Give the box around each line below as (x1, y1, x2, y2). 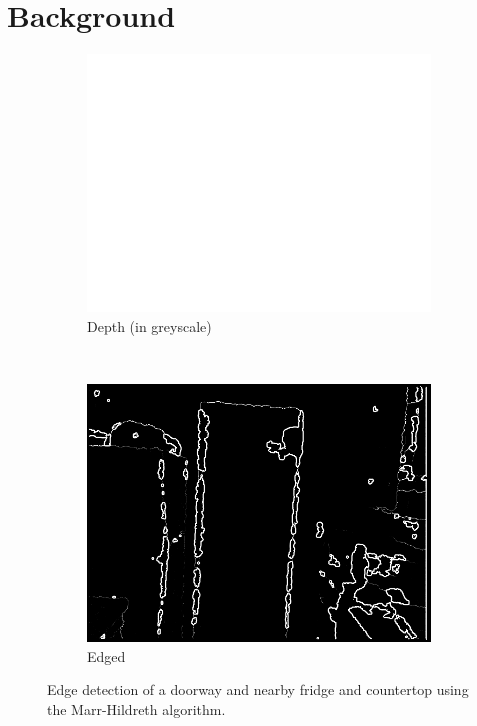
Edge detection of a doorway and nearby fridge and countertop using (47, 679, 469, 700)
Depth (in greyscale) (87, 315, 212, 336)
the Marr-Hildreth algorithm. (47, 698, 226, 719)
